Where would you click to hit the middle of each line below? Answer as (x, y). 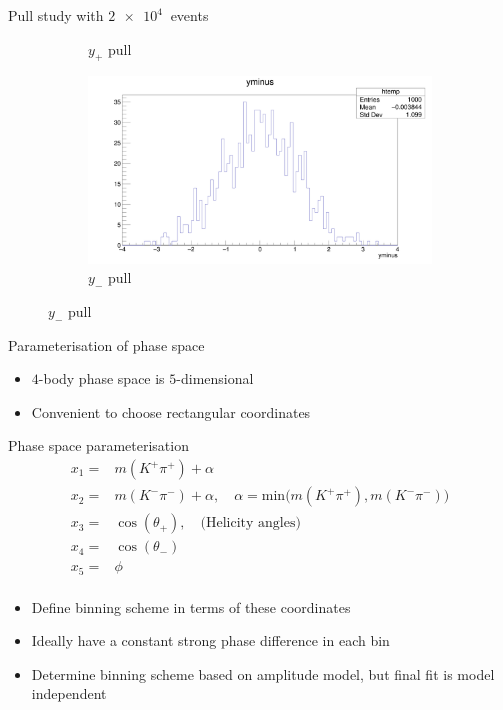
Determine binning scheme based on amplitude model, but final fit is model (263, 673)
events (189, 15)
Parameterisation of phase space (106, 344)
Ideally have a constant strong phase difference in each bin (210, 640)
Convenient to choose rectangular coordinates (171, 411)
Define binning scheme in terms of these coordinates (191, 606)
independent (69, 693)
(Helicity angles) (250, 523)
